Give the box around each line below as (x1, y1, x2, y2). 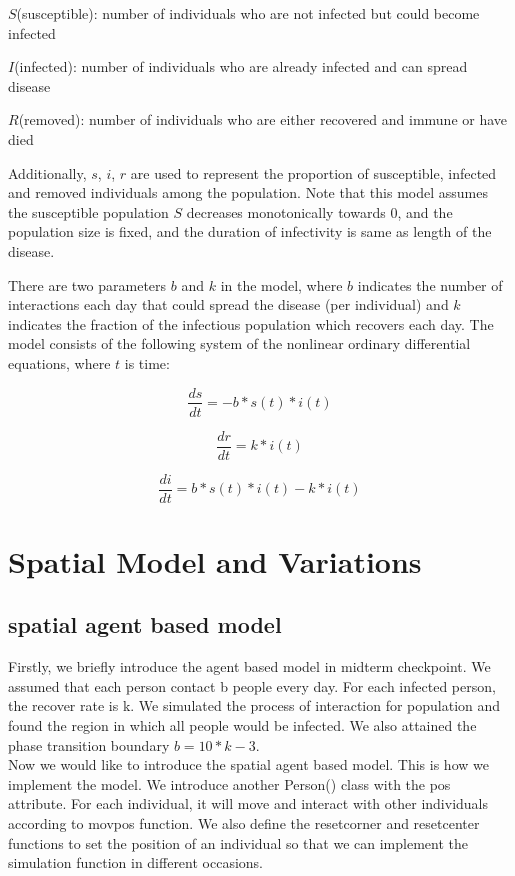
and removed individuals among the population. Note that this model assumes (8, 182, 488, 203)
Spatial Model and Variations (8, 540, 422, 581)
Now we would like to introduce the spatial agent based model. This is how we (8, 754, 489, 775)
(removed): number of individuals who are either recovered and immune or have (18, 109, 508, 130)
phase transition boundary (8, 734, 170, 755)
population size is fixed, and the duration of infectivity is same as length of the (8, 221, 492, 242)
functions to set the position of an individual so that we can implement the (8, 832, 468, 853)
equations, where (8, 352, 111, 373)
